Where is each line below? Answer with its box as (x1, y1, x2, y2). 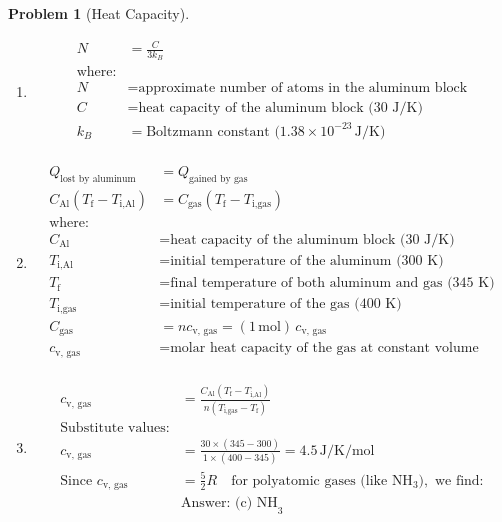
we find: (434, 473, 484, 488)
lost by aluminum (60, 173, 136, 184)
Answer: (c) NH (180, 496, 278, 511)
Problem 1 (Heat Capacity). (8, 3, 190, 23)
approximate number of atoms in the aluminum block (138, 81, 468, 96)
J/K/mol (319, 443, 375, 458)
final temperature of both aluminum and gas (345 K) (170, 276, 495, 291)
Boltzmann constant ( (146, 124, 280, 139)
